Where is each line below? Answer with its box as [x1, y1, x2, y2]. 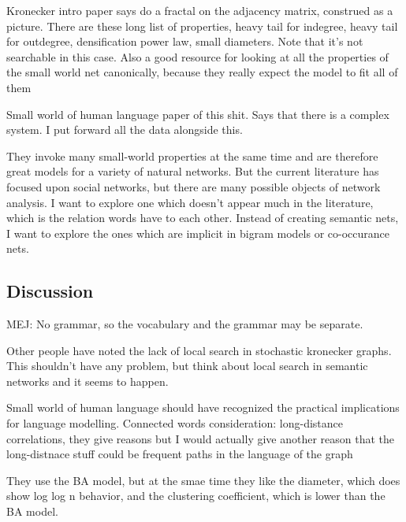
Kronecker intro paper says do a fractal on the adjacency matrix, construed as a [6, 2, 393, 18]
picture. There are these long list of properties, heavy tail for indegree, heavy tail [6, 17, 398, 34]
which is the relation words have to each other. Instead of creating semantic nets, [6, 209, 399, 226]
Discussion [6, 279, 94, 303]
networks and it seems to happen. [6, 372, 169, 389]
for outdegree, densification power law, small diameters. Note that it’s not [6, 33, 363, 50]
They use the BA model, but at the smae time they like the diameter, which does [6, 472, 400, 488]
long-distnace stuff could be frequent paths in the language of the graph [6, 446, 353, 462]
